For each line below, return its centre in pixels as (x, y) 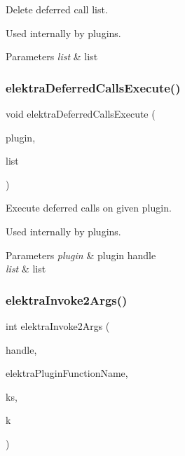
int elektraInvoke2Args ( (58, 325)
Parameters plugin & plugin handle (81, 255)
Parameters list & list (52, 56)
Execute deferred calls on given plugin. (89, 208)
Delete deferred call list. (57, 9)
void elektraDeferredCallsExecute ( (81, 113)
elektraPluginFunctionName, (67, 373)
